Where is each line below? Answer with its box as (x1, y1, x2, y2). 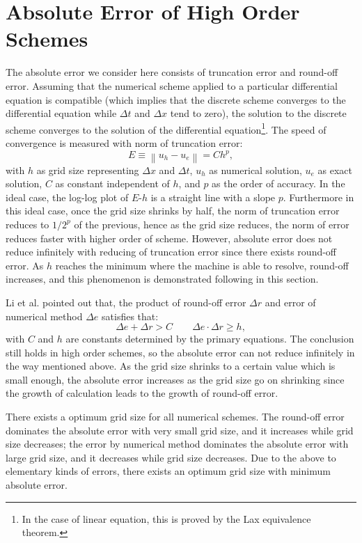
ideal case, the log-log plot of (6, 189, 129, 204)
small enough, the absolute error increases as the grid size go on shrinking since (6, 372, 345, 386)
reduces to (6, 217, 49, 231)
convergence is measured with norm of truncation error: (6, 135, 243, 150)
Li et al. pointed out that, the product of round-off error (6, 294, 246, 309)
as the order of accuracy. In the (212, 176, 345, 191)
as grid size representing (36, 162, 139, 177)
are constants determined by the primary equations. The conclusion (65, 331, 354, 346)
